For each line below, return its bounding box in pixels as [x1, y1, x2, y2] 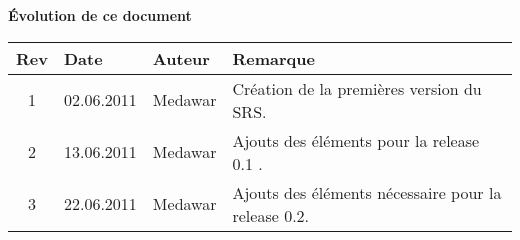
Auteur [152, 46, 210, 70]
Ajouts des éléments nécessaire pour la [232, 180, 502, 204]
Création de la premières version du [232, 76, 482, 100]
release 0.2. [232, 203, 310, 227]
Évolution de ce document [8, 5, 192, 25]
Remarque [232, 46, 315, 70]
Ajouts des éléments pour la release [232, 128, 480, 152]
